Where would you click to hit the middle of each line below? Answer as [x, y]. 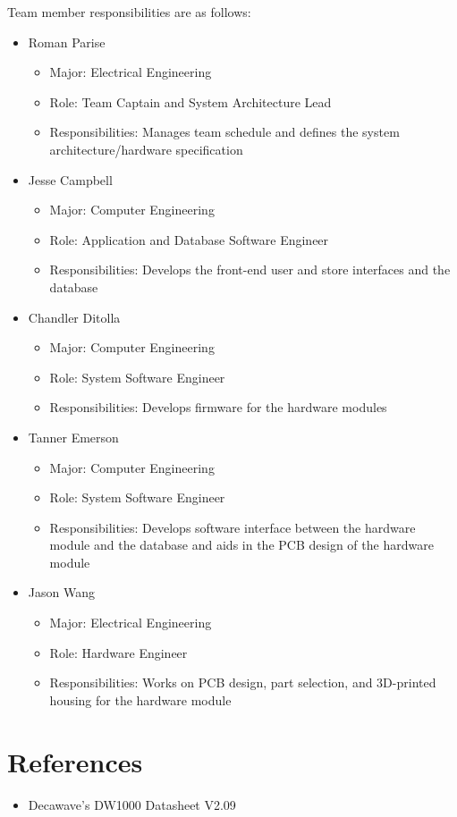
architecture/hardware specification [146, 149]
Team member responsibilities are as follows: [129, 12]
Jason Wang [61, 592]
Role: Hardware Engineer [118, 652]
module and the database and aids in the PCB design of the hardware [241, 545]
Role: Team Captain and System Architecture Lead [190, 101]
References [75, 761]
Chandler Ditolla [74, 317]
